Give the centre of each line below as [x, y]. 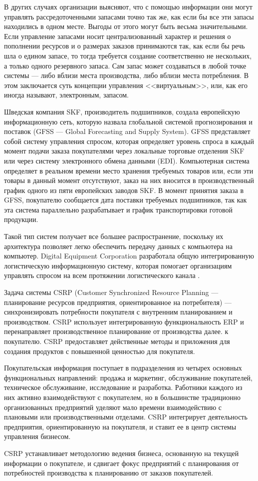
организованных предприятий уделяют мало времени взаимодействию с [113, 407]
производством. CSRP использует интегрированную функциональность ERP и [124, 321]
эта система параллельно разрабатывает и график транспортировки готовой [118, 209]
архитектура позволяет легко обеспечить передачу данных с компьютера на [118, 246]
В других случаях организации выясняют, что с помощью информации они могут [128, 6]
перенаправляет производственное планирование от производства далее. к [116, 331]
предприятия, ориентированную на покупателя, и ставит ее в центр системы [120, 426]
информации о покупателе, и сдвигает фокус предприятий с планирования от [122, 463]
